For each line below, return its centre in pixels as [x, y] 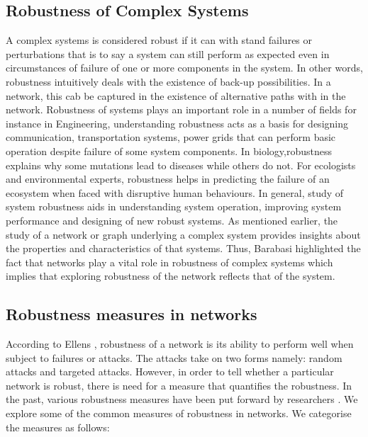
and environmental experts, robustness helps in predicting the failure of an [168, 179]
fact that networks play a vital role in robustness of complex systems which [169, 262]
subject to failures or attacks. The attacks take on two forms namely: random [174, 357]
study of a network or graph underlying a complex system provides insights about [183, 234]
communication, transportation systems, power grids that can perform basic [171, 137]
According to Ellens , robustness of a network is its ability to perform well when [180, 344]
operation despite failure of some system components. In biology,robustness [169, 151]
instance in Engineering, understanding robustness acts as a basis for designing [177, 123]
